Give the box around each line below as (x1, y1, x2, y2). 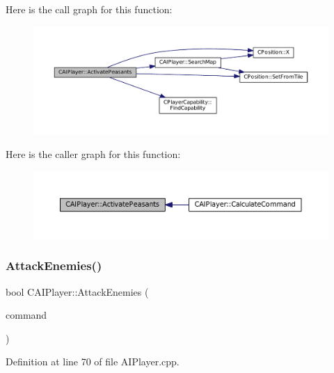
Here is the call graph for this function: (6, 2, 173, 16)
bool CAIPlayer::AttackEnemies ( (6, 284, 149, 299)
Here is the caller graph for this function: (6, 147, 181, 161)
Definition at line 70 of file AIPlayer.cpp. (6, 354, 180, 369)
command (6, 308, 47, 322)
